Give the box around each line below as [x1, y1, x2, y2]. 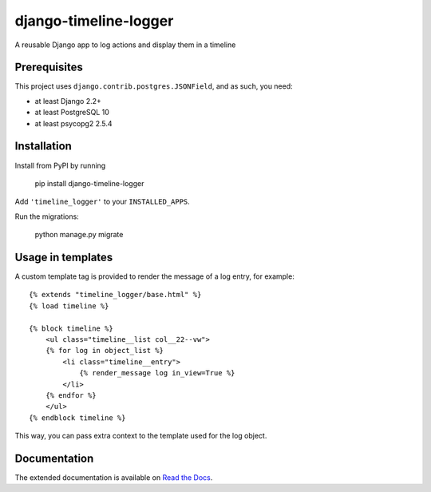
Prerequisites [14, 61, 83, 74]
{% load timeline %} [29, 301, 109, 311]
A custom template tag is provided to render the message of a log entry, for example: [14, 272, 295, 281]
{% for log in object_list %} [45, 346, 164, 355]
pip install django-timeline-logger [34, 178, 144, 188]
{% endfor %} [45, 391, 97, 399]
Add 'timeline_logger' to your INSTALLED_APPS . [14, 196, 191, 207]
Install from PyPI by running [14, 161, 106, 170]
